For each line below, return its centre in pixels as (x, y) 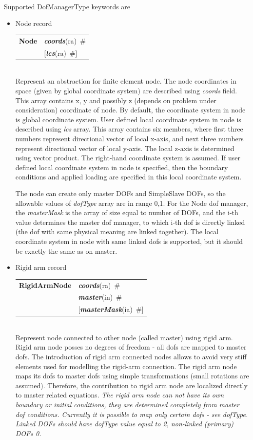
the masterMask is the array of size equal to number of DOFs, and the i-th (127, 212)
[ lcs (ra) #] (61, 53)
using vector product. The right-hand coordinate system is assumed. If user (128, 158)
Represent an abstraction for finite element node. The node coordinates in (126, 81)
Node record (34, 23)
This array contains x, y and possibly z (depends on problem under (116, 100)
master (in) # (100, 297)
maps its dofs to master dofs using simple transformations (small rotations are (132, 376)
